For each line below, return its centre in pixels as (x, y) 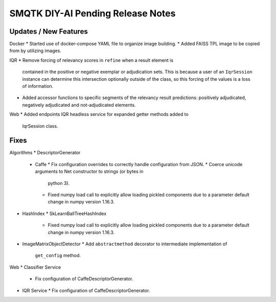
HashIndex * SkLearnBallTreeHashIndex (64, 213)
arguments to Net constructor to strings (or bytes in (89, 172)
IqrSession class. (40, 126)
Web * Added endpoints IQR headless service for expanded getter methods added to (99, 114)
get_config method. (58, 255)
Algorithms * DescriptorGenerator (45, 153)
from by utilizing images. (35, 51)
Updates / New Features (49, 31)
